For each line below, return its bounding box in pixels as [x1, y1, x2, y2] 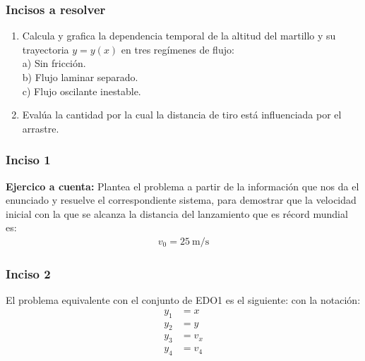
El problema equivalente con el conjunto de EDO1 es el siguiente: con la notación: [6, 293, 361, 307]
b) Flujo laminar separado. [22, 70, 138, 84]
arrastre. [22, 121, 59, 135]
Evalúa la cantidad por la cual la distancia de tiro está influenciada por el [22, 107, 342, 122]
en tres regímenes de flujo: [121, 42, 234, 56]
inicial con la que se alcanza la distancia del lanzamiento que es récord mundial [6, 206, 348, 221]
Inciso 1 [6, 151, 51, 169]
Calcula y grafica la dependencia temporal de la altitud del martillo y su [22, 28, 336, 43]
